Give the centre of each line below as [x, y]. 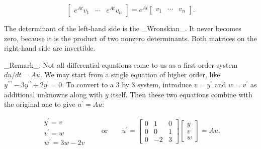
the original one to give [40, 104]
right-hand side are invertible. [50, 48]
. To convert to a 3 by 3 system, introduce [127, 84]
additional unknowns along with [54, 94]
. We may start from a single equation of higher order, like [130, 74]
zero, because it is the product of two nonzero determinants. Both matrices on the [130, 38]
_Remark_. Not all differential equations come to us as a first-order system [121, 64]
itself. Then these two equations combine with [182, 94]
